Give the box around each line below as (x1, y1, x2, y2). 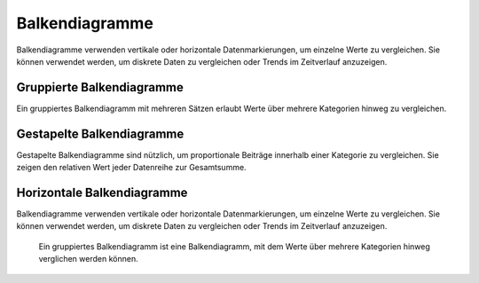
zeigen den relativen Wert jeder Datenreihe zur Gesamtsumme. (16, 162, 247, 173)
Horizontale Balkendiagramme (16, 185, 188, 200)
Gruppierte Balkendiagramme (16, 80, 184, 95)
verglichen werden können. (38, 254, 138, 264)
